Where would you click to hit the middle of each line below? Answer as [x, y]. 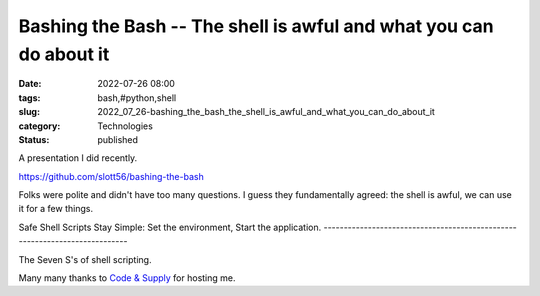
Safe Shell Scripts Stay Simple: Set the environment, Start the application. [170, 227]
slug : [29, 112]
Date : [30, 84]
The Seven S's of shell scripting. [85, 259]
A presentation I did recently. [78, 158]
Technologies [125, 126]
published [118, 139]
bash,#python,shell [137, 97]
